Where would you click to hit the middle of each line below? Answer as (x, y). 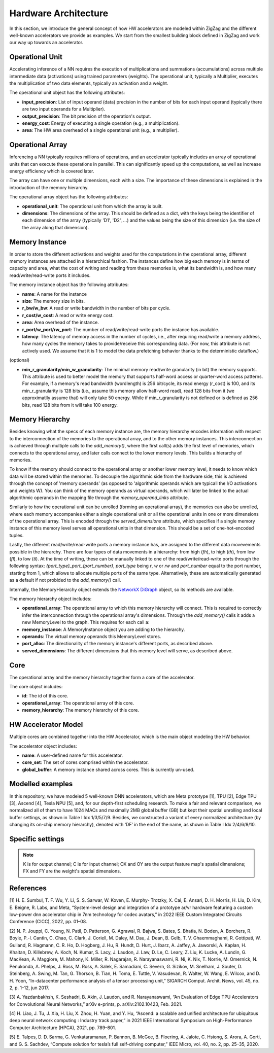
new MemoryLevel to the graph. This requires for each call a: (86, 622)
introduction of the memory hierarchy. (49, 187)
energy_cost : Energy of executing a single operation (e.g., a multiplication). (101, 123)
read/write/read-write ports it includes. (50, 275)
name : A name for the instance (55, 294)
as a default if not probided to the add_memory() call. (65, 580)
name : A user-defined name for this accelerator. (73, 755)
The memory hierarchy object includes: (50, 599)
